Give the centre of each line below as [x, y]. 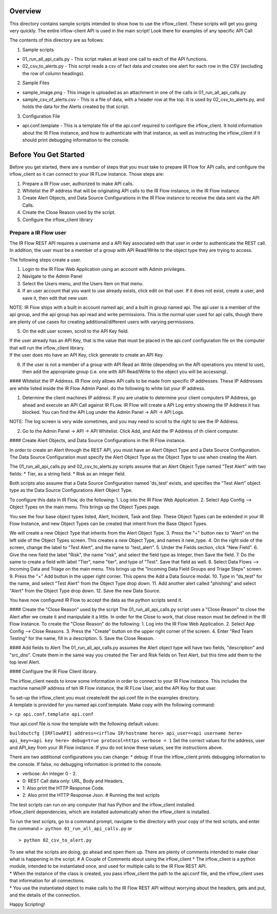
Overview [25, 11]
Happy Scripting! [27, 904]
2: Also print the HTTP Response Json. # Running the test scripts [91, 795]
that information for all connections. [47, 881]
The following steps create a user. [45, 260]
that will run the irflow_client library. [47, 348]
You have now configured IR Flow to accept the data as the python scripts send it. [96, 600]
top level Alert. [25, 662]
